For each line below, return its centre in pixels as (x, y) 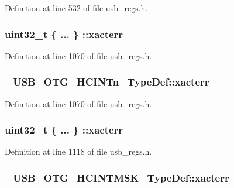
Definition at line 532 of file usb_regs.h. (76, 8)
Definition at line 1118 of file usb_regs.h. (78, 151)
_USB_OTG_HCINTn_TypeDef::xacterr (107, 82)
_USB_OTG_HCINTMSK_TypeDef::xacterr (117, 177)
